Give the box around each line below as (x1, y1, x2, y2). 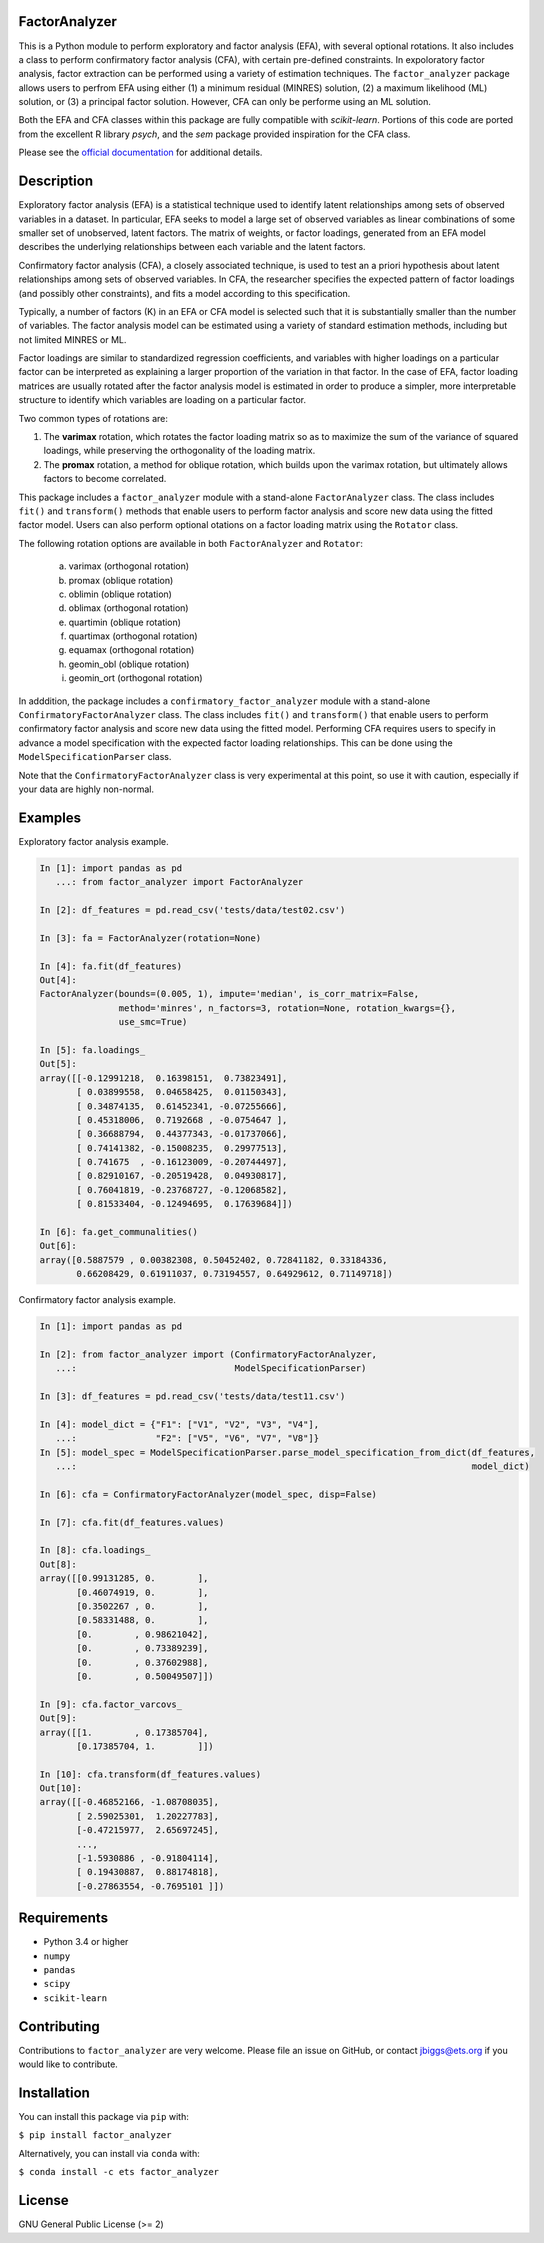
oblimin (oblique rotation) (68, 588, 172, 600)
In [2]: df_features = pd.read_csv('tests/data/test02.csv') (39, 905, 346, 916)
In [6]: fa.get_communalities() (39, 1226, 199, 1238)
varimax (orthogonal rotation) (68, 560, 190, 572)
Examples (18, 809, 82, 826)
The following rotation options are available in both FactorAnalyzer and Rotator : (18, 537, 364, 549)
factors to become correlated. (43, 473, 167, 485)
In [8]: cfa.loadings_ (39, 1545, 151, 1556)
